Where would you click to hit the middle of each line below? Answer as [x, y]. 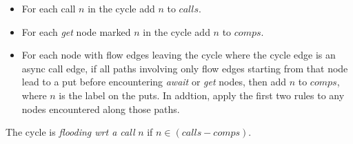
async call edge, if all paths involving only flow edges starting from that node [185, 68]
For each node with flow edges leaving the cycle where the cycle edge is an [179, 55]
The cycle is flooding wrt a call [70, 132]
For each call [49, 8]
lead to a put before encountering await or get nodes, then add [154, 82]
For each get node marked [76, 31]
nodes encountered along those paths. [101, 109]
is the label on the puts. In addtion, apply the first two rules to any [202, 95]
